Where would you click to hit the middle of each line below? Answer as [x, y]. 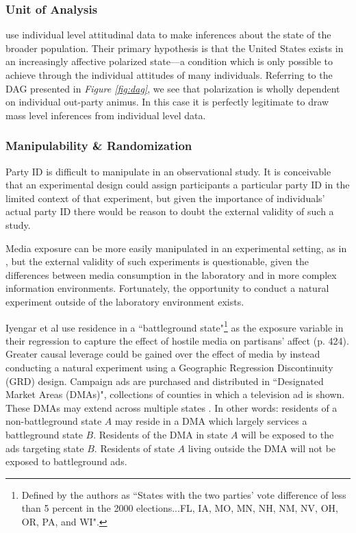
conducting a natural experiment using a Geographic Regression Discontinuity [169, 367]
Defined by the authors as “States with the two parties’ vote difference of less [184, 494]
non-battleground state [54, 421]
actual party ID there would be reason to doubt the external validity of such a [170, 211]
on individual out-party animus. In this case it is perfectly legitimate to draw [167, 102]
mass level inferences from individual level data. [106, 115]
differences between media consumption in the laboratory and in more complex [171, 274]
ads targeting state [45, 448]
